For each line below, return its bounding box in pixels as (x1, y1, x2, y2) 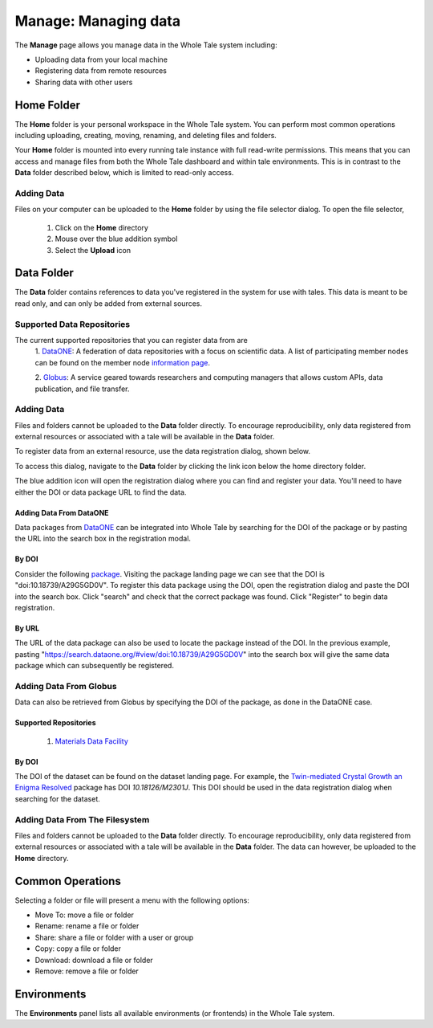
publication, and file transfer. (34, 384, 130, 394)
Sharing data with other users (34, 77, 133, 87)
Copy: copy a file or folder (34, 944, 122, 953)
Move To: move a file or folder (34, 910, 134, 920)
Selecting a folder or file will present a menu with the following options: (14, 895, 250, 905)
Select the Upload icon (55, 245, 132, 255)
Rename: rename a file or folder (34, 921, 140, 931)
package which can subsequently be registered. (14, 661, 174, 671)
